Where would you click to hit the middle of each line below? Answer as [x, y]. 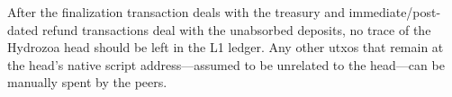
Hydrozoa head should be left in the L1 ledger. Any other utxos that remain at [226, 47]
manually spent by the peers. [87, 82]
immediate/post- [395, 12]
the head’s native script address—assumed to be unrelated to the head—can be [226, 64]
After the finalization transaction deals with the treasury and [176, 12]
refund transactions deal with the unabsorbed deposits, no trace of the [236, 29]
